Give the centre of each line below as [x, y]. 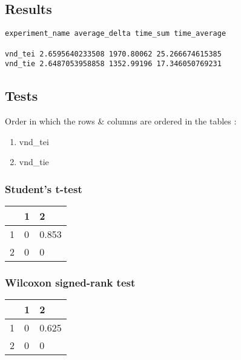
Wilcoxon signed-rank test [70, 282]
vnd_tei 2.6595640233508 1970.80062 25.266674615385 [113, 54]
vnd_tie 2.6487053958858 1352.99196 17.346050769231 [113, 64]
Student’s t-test [44, 188]
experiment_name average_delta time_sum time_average [116, 34]
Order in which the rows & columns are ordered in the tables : [121, 121]
